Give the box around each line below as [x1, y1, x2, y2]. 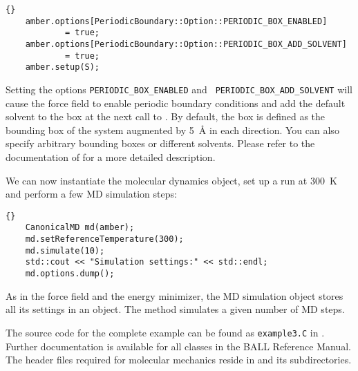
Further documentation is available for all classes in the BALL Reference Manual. [6, 339, 351, 353]
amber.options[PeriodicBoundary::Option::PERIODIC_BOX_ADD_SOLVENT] [25, 39, 347, 49]
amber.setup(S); [25, 62, 100, 73]
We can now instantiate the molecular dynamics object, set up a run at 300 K [6, 173, 337, 187]
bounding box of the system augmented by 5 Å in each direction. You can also [6, 122, 339, 137]
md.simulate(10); [25, 245, 105, 256]
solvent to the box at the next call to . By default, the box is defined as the [6, 109, 326, 124]
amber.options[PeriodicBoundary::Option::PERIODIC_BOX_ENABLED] [25, 16, 328, 26]
